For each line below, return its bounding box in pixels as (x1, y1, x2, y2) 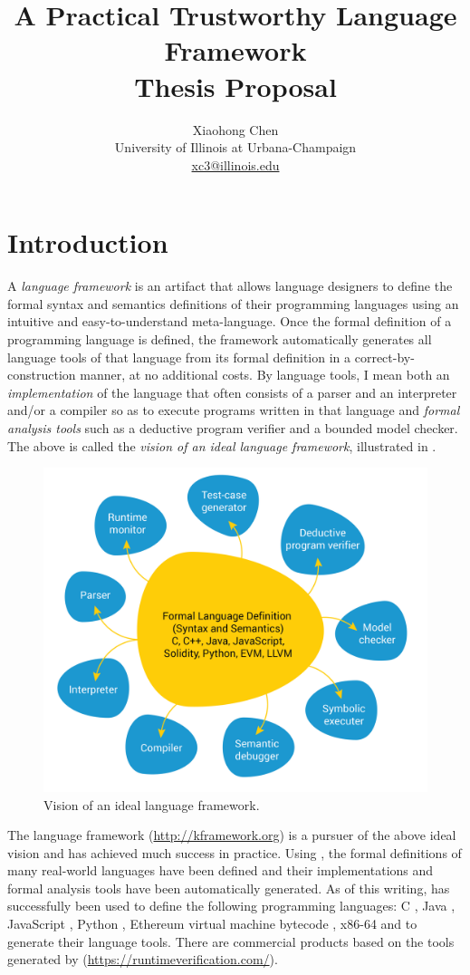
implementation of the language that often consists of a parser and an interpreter (7, 382, 457, 401)
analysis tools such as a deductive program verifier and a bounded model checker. (7, 418, 458, 437)
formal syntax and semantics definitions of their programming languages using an (7, 294, 459, 313)
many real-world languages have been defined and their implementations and (7, 861, 434, 880)
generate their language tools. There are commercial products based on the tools (7, 932, 455, 951)
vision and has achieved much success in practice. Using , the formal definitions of (7, 843, 462, 862)
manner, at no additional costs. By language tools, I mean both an (80, 365, 450, 384)
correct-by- (354, 347, 415, 366)
